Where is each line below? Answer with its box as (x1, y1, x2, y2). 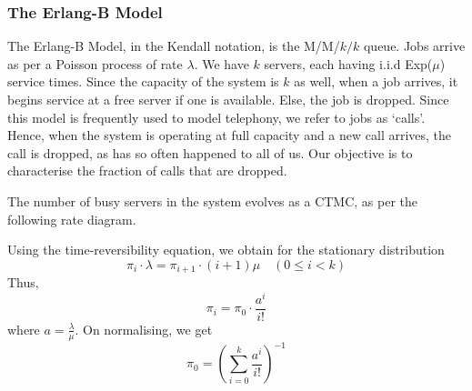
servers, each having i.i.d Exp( (264, 54, 433, 73)
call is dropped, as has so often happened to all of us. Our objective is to (7, 143, 413, 162)
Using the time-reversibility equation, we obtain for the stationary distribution (7, 240, 445, 259)
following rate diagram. (7, 209, 136, 228)
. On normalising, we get (75, 319, 213, 338)
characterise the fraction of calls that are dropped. (7, 161, 287, 180)
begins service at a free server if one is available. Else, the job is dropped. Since (7, 90, 449, 108)
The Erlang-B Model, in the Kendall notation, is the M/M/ (7, 36, 340, 55)
